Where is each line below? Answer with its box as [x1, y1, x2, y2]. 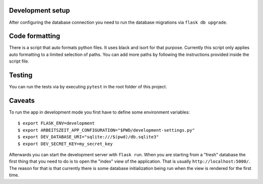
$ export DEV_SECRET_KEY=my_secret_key [18, 141, 113, 147]
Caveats [9, 96, 35, 104]
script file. [9, 58, 29, 64]
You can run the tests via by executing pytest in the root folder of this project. [9, 84, 168, 90]
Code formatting [9, 32, 60, 40]
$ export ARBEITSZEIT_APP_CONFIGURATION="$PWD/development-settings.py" [18, 127, 195, 133]
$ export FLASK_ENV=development [18, 120, 95, 126]
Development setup [9, 6, 70, 15]
